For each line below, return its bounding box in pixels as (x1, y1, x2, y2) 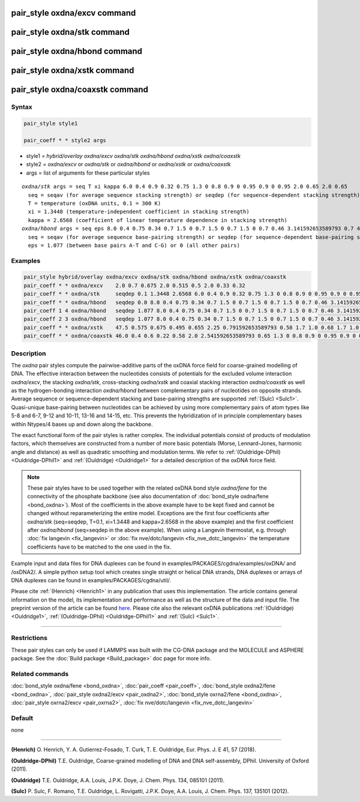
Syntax (11, 103, 32, 111)
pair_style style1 (23, 120, 78, 127)
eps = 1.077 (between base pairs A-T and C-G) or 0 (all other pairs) (28, 242, 240, 249)
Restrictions (11, 634, 48, 642)
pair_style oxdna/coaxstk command (11, 85, 149, 95)
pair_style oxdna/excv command (11, 8, 136, 18)
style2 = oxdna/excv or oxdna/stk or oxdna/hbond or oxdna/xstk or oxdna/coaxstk (26, 161, 231, 168)
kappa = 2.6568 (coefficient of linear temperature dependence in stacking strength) (28, 217, 288, 223)
